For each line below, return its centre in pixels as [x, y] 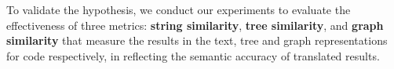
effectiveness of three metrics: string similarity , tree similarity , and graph [195, 25]
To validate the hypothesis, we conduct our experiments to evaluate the [179, 9]
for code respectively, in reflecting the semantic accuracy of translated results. [193, 55]
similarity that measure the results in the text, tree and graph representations [197, 40]
